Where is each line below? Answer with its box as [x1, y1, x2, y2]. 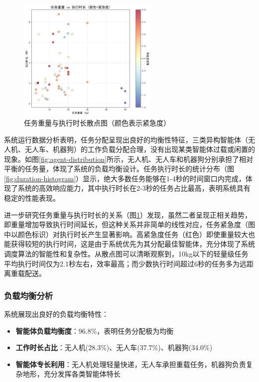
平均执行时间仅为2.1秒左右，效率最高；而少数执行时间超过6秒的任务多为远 [4, 258, 247, 268]
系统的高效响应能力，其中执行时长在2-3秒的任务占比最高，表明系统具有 [17, 183, 251, 193]
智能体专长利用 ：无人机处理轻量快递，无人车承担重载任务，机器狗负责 [15, 359, 246, 369]
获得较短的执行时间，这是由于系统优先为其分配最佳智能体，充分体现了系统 [10, 239, 255, 249]
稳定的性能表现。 [4, 193, 60, 203]
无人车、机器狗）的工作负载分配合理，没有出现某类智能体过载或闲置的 [24, 144, 255, 154]
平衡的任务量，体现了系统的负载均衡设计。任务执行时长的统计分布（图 [4, 163, 234, 174]
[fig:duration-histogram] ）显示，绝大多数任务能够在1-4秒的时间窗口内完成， [4, 173, 246, 183]
